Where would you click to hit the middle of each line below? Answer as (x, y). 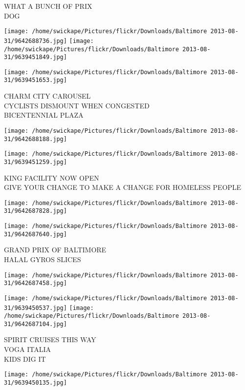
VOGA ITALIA (27, 349)
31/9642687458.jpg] (35, 283)
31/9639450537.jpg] (35, 308)
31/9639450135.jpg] (35, 382)
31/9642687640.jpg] (35, 234)
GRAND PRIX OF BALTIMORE (55, 250)
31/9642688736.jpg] (35, 41)
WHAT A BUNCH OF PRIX (48, 6)
